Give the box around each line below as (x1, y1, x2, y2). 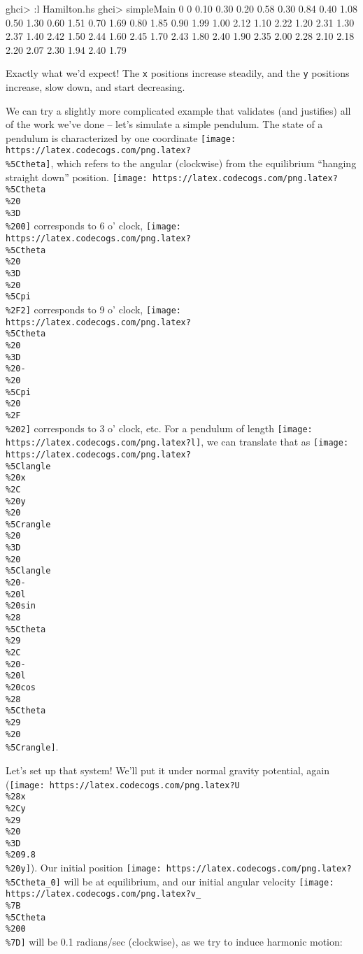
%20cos (6, 683, 36, 692)
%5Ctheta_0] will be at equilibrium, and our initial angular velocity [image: (6, 874, 334, 888)
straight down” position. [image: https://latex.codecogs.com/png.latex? (6, 169, 338, 184)
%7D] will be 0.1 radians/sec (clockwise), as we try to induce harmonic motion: (6, 934, 343, 949)
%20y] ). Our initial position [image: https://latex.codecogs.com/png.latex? (6, 860, 352, 875)
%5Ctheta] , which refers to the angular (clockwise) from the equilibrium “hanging (6, 156, 357, 171)
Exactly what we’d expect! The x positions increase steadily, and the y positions (6, 66, 350, 80)
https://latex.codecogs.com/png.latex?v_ (6, 889, 201, 899)
